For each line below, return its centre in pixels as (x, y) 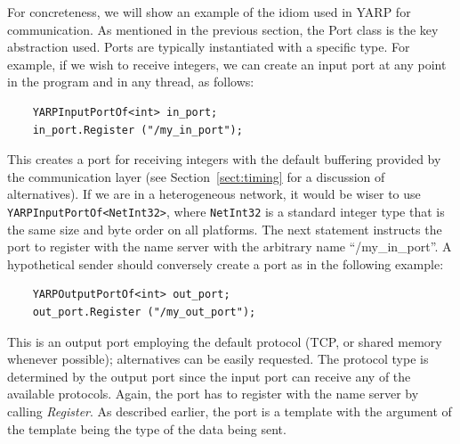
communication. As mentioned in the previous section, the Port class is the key (223, 29)
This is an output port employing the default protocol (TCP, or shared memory (225, 341)
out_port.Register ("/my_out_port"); (144, 312)
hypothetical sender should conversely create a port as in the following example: (226, 263)
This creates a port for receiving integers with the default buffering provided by (224, 159)
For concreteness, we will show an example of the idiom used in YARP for (209, 12)
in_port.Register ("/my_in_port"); (137, 130)
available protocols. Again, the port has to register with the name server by (213, 394)
